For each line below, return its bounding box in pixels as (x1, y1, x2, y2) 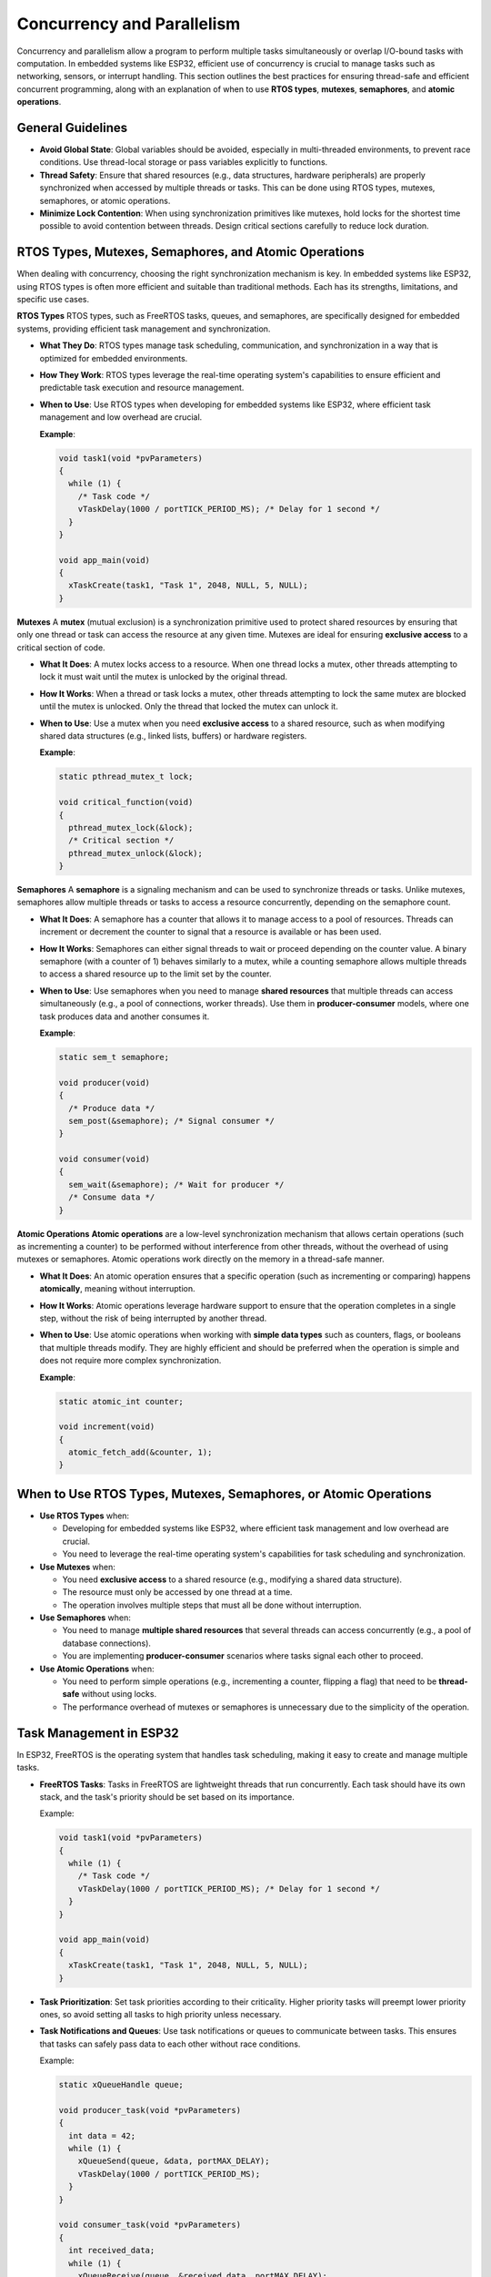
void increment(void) (58, 1422, 155, 1432)
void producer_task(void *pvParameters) (58, 2105, 241, 2115)
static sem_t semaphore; (58, 1052, 170, 1062)
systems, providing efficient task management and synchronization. (16, 323, 271, 334)
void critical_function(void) (58, 797, 194, 808)
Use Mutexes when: (39, 1561, 115, 1572)
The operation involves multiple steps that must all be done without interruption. (62, 1599, 363, 1610)
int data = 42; (68, 2130, 136, 2140)
